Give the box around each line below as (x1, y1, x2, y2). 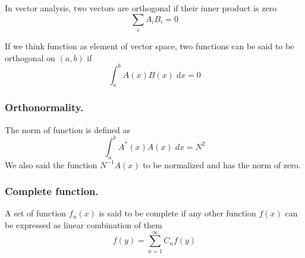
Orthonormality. (5, 100, 84, 115)
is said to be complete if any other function (99, 207, 256, 219)
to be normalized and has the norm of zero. (143, 158, 301, 171)
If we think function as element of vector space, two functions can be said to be (5, 39, 294, 52)
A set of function (5, 207, 67, 219)
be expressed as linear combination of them (5, 218, 162, 231)
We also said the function (5, 158, 98, 171)
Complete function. (5, 184, 99, 199)
